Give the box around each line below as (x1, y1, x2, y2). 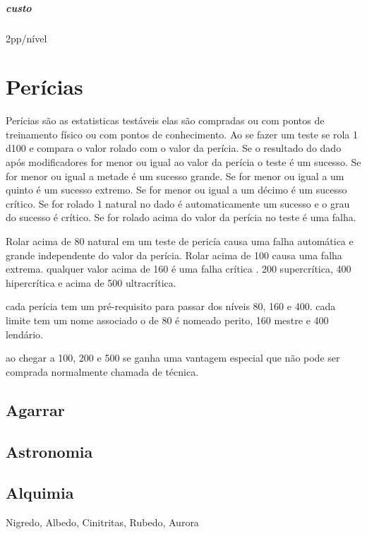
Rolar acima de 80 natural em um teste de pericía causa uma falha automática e (6, 234, 354, 249)
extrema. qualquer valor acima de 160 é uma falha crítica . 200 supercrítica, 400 (6, 261, 351, 276)
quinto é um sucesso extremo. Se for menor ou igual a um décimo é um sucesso (6, 182, 347, 197)
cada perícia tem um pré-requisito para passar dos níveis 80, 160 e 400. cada (6, 299, 336, 314)
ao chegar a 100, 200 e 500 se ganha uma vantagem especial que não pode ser (6, 350, 340, 365)
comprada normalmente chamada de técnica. (6, 364, 199, 379)
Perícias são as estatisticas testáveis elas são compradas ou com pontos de (6, 113, 325, 128)
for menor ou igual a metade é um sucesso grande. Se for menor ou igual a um (6, 168, 344, 183)
